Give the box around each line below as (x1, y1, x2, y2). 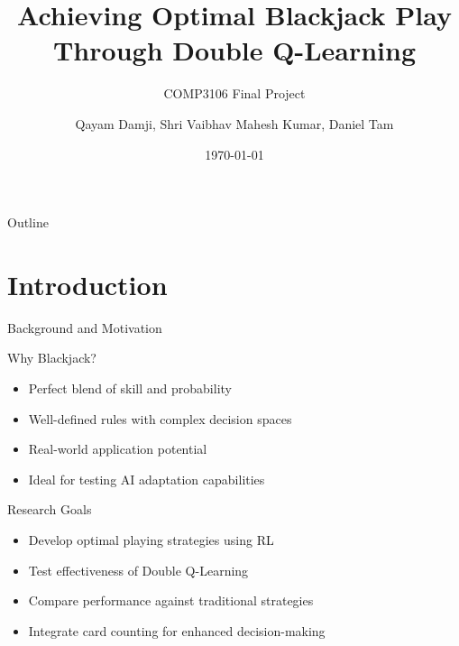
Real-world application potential (28, 439, 207, 458)
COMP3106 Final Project (163, 84, 306, 103)
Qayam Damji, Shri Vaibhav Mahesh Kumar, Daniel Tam (75, 114, 394, 133)
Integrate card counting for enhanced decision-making (28, 621, 326, 640)
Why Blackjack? (7, 348, 96, 367)
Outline (7, 213, 49, 232)
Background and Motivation (7, 318, 162, 337)
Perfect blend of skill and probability (28, 379, 232, 397)
